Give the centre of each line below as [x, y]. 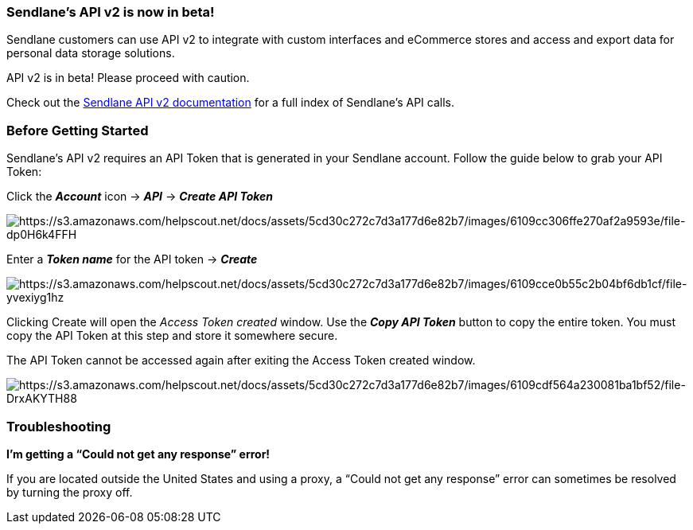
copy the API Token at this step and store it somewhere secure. [172, 336]
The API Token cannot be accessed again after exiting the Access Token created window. [241, 360]
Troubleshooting [59, 426]
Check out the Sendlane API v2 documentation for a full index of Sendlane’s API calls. [230, 103]
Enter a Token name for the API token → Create [132, 259]
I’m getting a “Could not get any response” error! [138, 454]
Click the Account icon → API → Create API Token [140, 197]
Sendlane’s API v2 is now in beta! [111, 12]
